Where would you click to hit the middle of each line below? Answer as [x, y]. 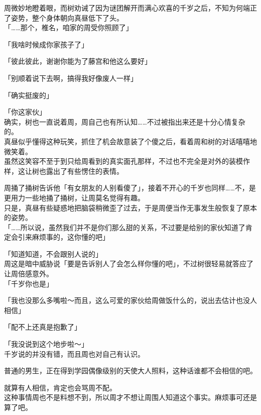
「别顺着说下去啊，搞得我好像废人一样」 [71, 78]
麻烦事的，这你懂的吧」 [71, 237]
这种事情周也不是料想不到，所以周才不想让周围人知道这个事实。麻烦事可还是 [130, 397]
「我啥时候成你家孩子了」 [46, 44]
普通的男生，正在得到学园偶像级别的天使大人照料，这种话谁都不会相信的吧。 [130, 371]
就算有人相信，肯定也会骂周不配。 [60, 387]
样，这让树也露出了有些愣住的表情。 [64, 171]
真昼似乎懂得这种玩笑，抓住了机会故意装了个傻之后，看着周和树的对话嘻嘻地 [130, 141]
